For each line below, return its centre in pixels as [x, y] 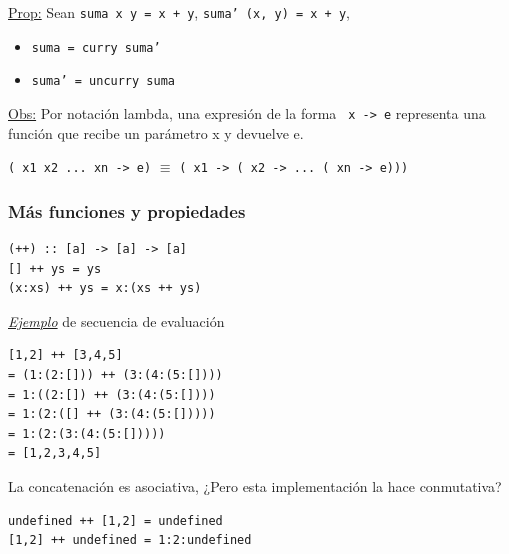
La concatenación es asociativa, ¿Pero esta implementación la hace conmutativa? [255, 486]
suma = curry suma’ [96, 47]
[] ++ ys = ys [55, 268]
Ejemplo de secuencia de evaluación [116, 320]
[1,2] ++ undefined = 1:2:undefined [130, 540]
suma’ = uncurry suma [103, 81]
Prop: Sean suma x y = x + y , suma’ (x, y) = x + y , [179, 12]
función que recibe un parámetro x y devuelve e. [156, 132]
